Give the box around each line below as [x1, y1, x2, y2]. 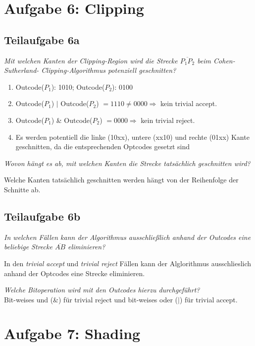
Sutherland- [4, 65, 39, 75]
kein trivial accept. [160, 98, 217, 109]
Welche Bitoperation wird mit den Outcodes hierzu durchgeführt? [4, 285, 200, 295]
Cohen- [213, 55, 235, 65]
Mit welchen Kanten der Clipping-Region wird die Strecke [4, 55, 178, 65]
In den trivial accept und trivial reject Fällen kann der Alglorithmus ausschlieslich [4, 258, 252, 268]
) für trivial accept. [179, 294, 238, 304]
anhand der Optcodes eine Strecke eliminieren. [4, 268, 145, 278]
